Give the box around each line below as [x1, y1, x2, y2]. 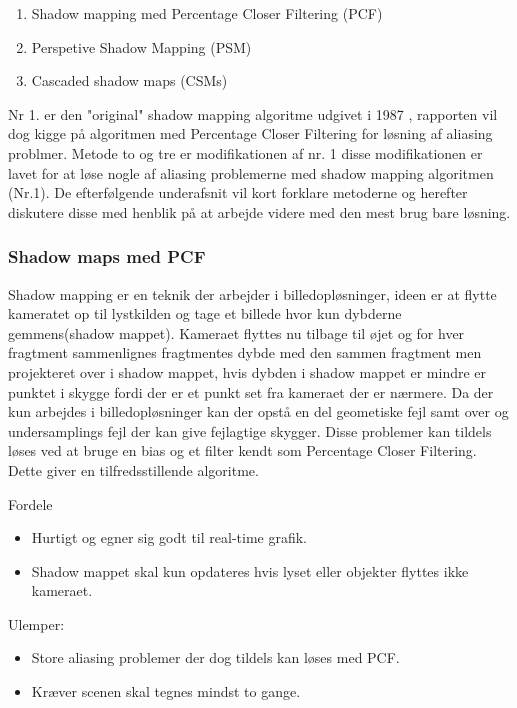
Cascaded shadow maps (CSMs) [31, 70, 228, 91]
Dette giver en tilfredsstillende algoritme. [8, 459, 259, 480]
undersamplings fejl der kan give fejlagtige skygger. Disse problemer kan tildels [8, 420, 492, 441]
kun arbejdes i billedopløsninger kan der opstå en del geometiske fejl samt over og [8, 401, 509, 422]
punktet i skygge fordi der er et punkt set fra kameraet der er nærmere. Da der [8, 381, 494, 402]
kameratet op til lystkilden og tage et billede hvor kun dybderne [8, 303, 402, 324]
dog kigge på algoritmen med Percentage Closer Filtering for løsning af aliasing [8, 123, 493, 144]
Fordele [8, 493, 53, 514]
